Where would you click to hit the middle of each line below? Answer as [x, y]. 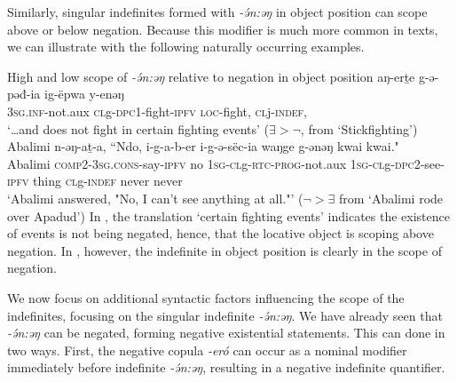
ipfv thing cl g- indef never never [95, 181]
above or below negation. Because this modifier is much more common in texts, [223, 29]
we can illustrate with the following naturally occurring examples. [186, 47]
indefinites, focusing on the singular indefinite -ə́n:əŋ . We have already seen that [225, 315]
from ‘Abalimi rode [391, 198]
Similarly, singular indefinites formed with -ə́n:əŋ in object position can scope [217, 12]
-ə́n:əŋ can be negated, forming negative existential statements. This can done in [226, 333]
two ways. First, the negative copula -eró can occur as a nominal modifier [207, 350]
